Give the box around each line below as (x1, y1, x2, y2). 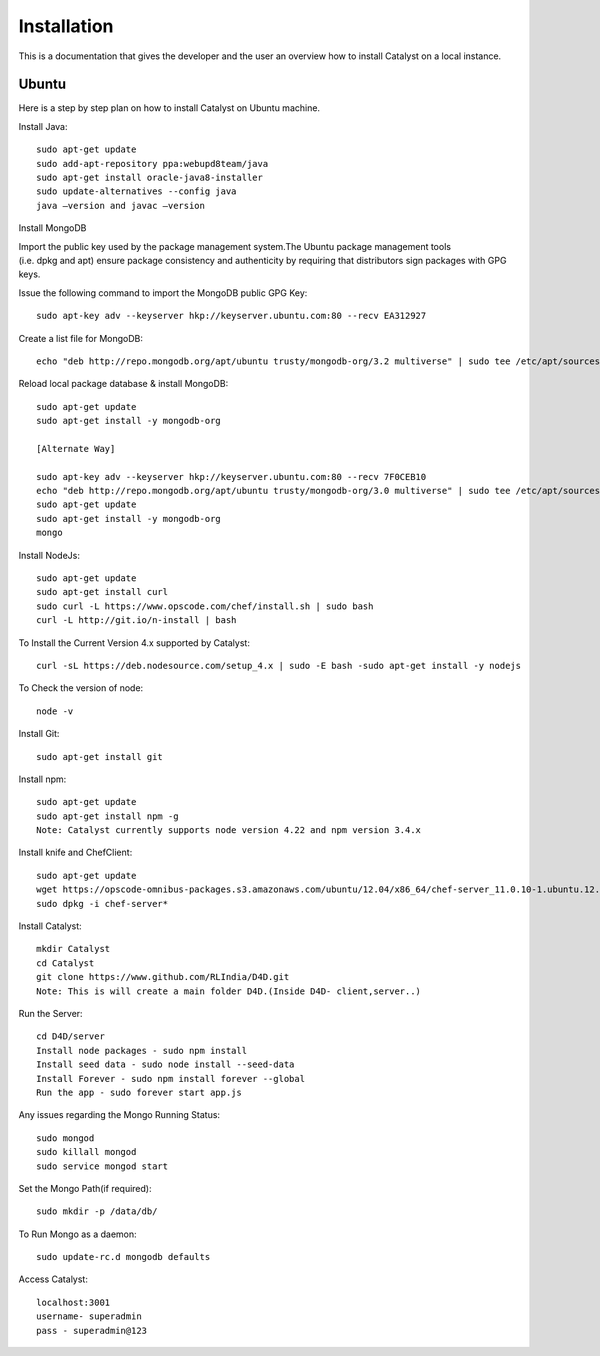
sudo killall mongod (36, 1146, 137, 1158)
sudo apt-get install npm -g (36, 810, 179, 822)
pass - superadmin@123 (36, 1325, 148, 1336)
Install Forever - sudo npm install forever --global (36, 1073, 305, 1084)
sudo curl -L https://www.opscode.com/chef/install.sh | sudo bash (36, 600, 374, 612)
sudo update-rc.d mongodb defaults (36, 1251, 211, 1263)
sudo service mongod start (36, 1160, 169, 1172)
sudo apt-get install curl (36, 586, 169, 598)
